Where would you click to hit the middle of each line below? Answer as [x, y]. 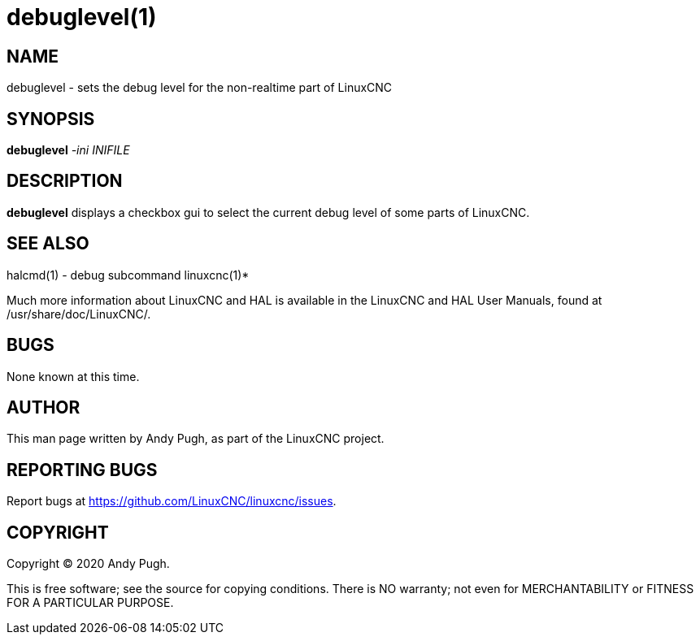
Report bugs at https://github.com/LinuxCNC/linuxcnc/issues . [172, 501]
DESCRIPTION [65, 181]
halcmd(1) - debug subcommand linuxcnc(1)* [128, 275]
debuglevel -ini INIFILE [68, 150]
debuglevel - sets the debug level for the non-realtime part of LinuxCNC [200, 88]
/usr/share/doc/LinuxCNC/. [79, 314]
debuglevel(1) [82, 17]
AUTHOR [43, 407]
